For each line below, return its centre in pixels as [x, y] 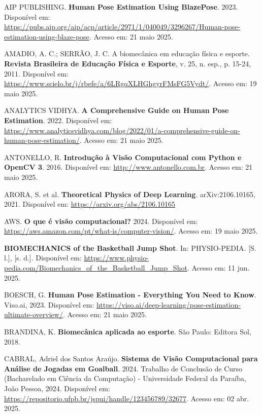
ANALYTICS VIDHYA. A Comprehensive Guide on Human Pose [117, 110]
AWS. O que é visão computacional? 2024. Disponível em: [101, 221]
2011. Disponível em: [37, 73]
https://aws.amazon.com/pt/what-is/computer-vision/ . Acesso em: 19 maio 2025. [131, 231]
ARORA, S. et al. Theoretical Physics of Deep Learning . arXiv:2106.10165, [130, 194]
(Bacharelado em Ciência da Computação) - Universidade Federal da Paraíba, [125, 378]
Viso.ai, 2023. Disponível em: [49, 304]
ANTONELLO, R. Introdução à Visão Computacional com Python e [123, 157]
